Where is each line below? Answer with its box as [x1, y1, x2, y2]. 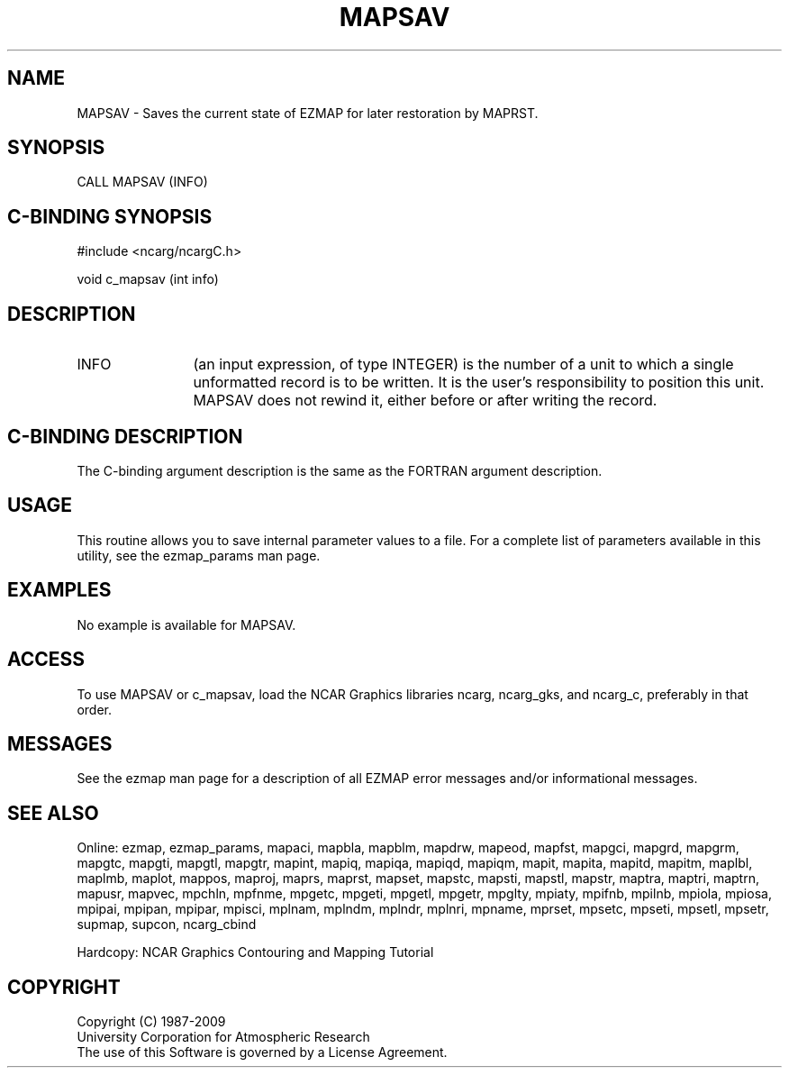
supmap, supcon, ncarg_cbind [77, 916, 257, 933]
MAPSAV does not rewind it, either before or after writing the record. [193, 391, 657, 410]
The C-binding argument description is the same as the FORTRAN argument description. [77, 462, 603, 478]
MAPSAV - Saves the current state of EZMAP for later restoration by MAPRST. [77, 105, 539, 121]
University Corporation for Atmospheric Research [77, 1029, 370, 1045]
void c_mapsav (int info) [77, 271, 219, 287]
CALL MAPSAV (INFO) [77, 174, 208, 190]
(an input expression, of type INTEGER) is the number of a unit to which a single [193, 355, 734, 374]
